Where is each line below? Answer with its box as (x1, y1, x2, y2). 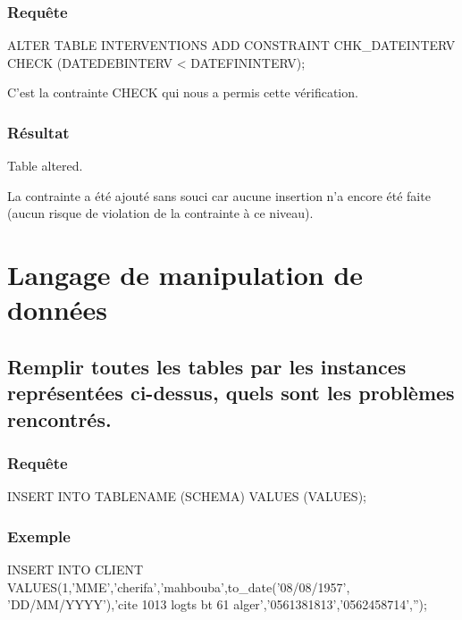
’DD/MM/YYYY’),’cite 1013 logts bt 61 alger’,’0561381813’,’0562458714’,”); (7, 595, 427, 614)
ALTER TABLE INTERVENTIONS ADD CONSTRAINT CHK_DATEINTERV (7, 36, 456, 54)
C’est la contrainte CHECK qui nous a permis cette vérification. (7, 83, 358, 102)
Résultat (7, 121, 70, 143)
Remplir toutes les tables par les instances (7, 352, 407, 380)
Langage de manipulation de (7, 256, 364, 293)
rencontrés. (7, 405, 112, 432)
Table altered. (7, 156, 83, 175)
